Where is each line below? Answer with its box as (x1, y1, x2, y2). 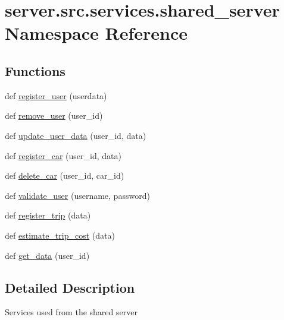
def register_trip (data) (5, 209, 91, 221)
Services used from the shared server (5, 306, 138, 318)
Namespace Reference (5, 21, 188, 45)
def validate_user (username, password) (5, 189, 150, 201)
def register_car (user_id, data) (5, 149, 121, 161)
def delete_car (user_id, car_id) (5, 169, 124, 182)
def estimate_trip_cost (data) (5, 229, 115, 241)
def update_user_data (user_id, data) (5, 129, 146, 141)
